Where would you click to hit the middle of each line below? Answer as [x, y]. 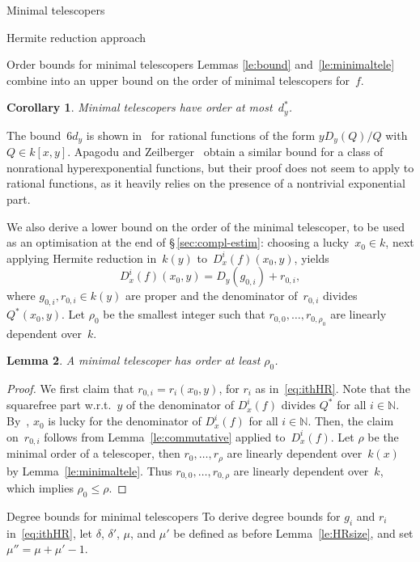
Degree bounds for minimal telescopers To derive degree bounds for [174, 516]
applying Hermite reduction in [82, 258]
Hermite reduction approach [76, 37]
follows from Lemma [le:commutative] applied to [165, 436]
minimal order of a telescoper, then [93, 453]
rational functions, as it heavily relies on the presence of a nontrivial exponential [206, 183]
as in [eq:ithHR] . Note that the [333, 389]
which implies [40, 488]
